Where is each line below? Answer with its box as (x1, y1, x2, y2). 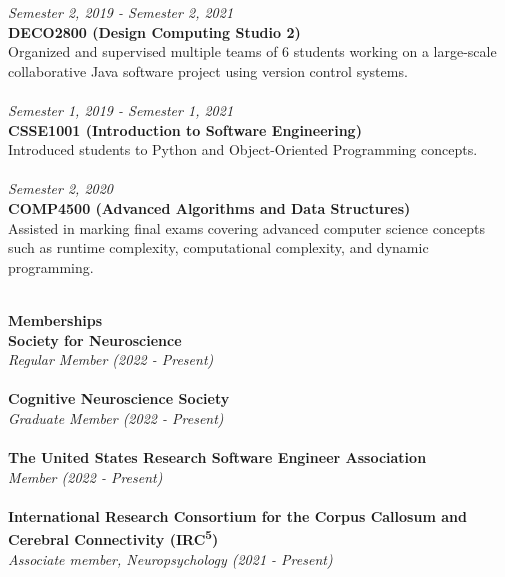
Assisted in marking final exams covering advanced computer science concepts (8, 217, 485, 238)
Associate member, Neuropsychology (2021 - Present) (8, 548, 333, 569)
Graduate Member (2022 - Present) (8, 407, 224, 428)
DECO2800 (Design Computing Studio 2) (8, 21, 301, 42)
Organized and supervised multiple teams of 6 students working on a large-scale (8, 41, 497, 62)
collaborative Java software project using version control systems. (8, 60, 408, 81)
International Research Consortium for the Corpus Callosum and (8, 505, 467, 526)
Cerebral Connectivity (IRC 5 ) (8, 526, 219, 550)
